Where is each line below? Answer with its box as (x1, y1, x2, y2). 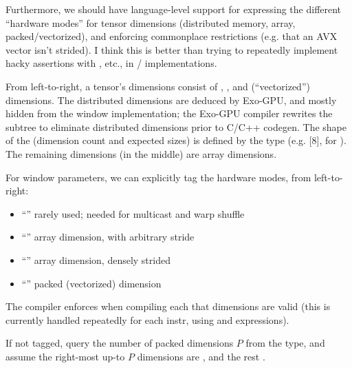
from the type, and (245, 336, 325, 350)
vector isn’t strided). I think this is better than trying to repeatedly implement (5, 42, 338, 57)
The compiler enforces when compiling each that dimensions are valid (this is (5, 299, 331, 314)
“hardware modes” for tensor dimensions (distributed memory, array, (5, 15, 296, 30)
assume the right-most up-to (5, 349, 125, 363)
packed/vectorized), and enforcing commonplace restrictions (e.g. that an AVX (5, 29, 338, 43)
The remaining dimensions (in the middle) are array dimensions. (5, 146, 277, 161)
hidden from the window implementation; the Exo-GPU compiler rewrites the (5, 106, 333, 121)
